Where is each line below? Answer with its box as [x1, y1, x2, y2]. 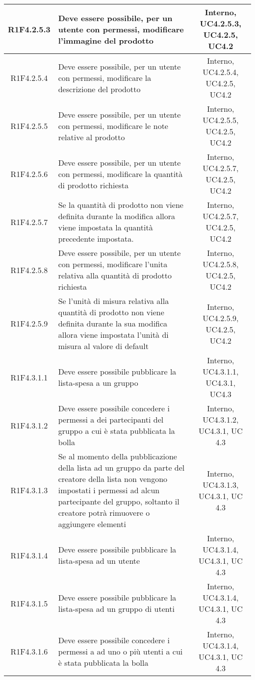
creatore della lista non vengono [58, 473, 168, 484]
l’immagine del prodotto [58, 34, 154, 46]
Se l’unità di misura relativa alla [58, 295, 169, 306]
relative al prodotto [58, 131, 125, 143]
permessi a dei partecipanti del [58, 414, 164, 425]
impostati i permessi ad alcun [58, 484, 160, 496]
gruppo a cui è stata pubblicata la [58, 425, 175, 436]
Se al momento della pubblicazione [58, 451, 177, 462]
